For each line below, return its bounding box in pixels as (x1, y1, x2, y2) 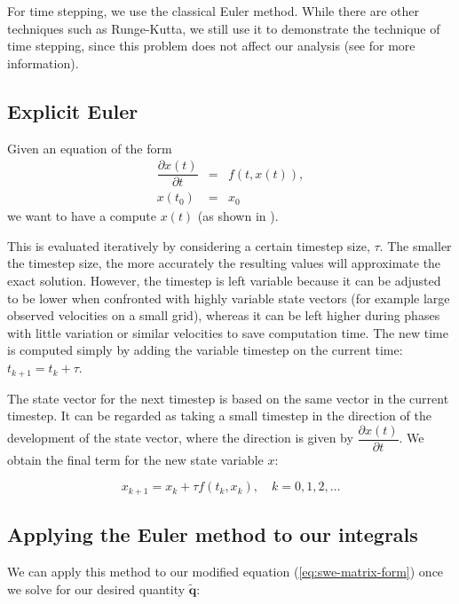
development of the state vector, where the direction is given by (7, 428, 353, 447)
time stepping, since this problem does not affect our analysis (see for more (7, 36, 415, 55)
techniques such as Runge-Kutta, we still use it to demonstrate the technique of (7, 19, 440, 37)
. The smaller (379, 236, 452, 255)
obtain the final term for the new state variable (7, 450, 264, 468)
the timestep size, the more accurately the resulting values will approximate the (7, 254, 441, 272)
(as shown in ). (197, 207, 279, 225)
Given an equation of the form (7, 138, 172, 157)
